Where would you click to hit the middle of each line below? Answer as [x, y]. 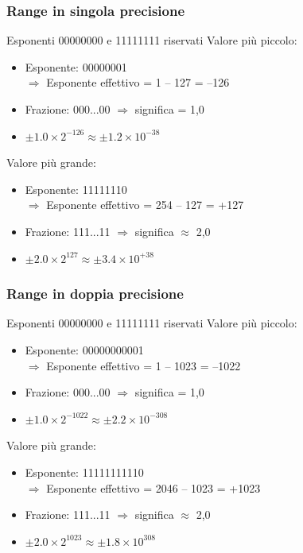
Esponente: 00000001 [76, 66]
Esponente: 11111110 [76, 189]
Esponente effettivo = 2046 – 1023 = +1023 [153, 487]
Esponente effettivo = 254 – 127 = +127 [145, 205]
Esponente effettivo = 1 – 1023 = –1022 [144, 365]
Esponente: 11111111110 [84, 472]
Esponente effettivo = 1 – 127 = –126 [138, 82]
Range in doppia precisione [95, 294]
